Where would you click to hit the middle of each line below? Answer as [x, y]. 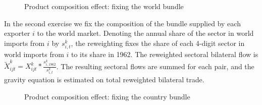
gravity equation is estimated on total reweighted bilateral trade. [104, 80]
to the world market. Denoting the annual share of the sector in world [145, 33]
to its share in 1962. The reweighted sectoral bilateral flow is [165, 54]
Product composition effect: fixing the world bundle [104, 6]
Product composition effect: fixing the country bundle [107, 96]
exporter [17, 33]
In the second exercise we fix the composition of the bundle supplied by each [122, 23]
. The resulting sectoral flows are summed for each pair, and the [155, 66]
